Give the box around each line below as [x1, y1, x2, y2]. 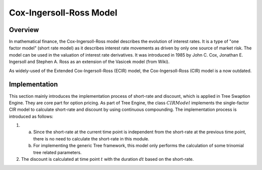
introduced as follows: [9, 113, 53, 119]
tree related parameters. [33, 149, 82, 155]
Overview [9, 26, 39, 34]
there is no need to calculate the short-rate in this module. [33, 136, 150, 141]
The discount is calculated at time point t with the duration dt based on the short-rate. [21, 156, 194, 162]
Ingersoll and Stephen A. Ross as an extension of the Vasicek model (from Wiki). [9, 59, 170, 65]
